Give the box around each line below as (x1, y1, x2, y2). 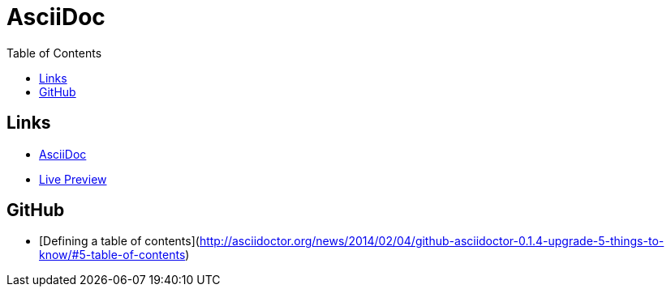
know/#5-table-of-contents (39, 248, 186, 262)
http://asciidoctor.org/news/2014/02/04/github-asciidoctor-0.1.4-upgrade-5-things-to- (199, 234, 665, 248)
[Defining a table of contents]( (39, 234, 200, 248)
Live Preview (39, 172, 107, 186)
